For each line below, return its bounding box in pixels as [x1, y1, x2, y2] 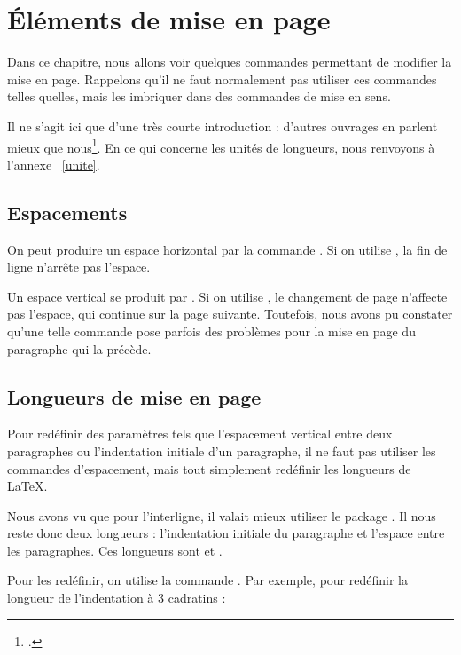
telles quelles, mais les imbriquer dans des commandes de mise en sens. [7, 87, 391, 106]
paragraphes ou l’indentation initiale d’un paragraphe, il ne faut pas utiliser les [7, 441, 436, 460]
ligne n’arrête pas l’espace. [7, 257, 151, 276]
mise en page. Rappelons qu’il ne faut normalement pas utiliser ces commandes [7, 69, 437, 88]
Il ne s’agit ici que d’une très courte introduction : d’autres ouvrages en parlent [7, 116, 438, 135]
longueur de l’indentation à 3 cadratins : [7, 588, 226, 607]
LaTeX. [7, 477, 48, 495]
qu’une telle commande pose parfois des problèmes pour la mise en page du [7, 321, 416, 340]
